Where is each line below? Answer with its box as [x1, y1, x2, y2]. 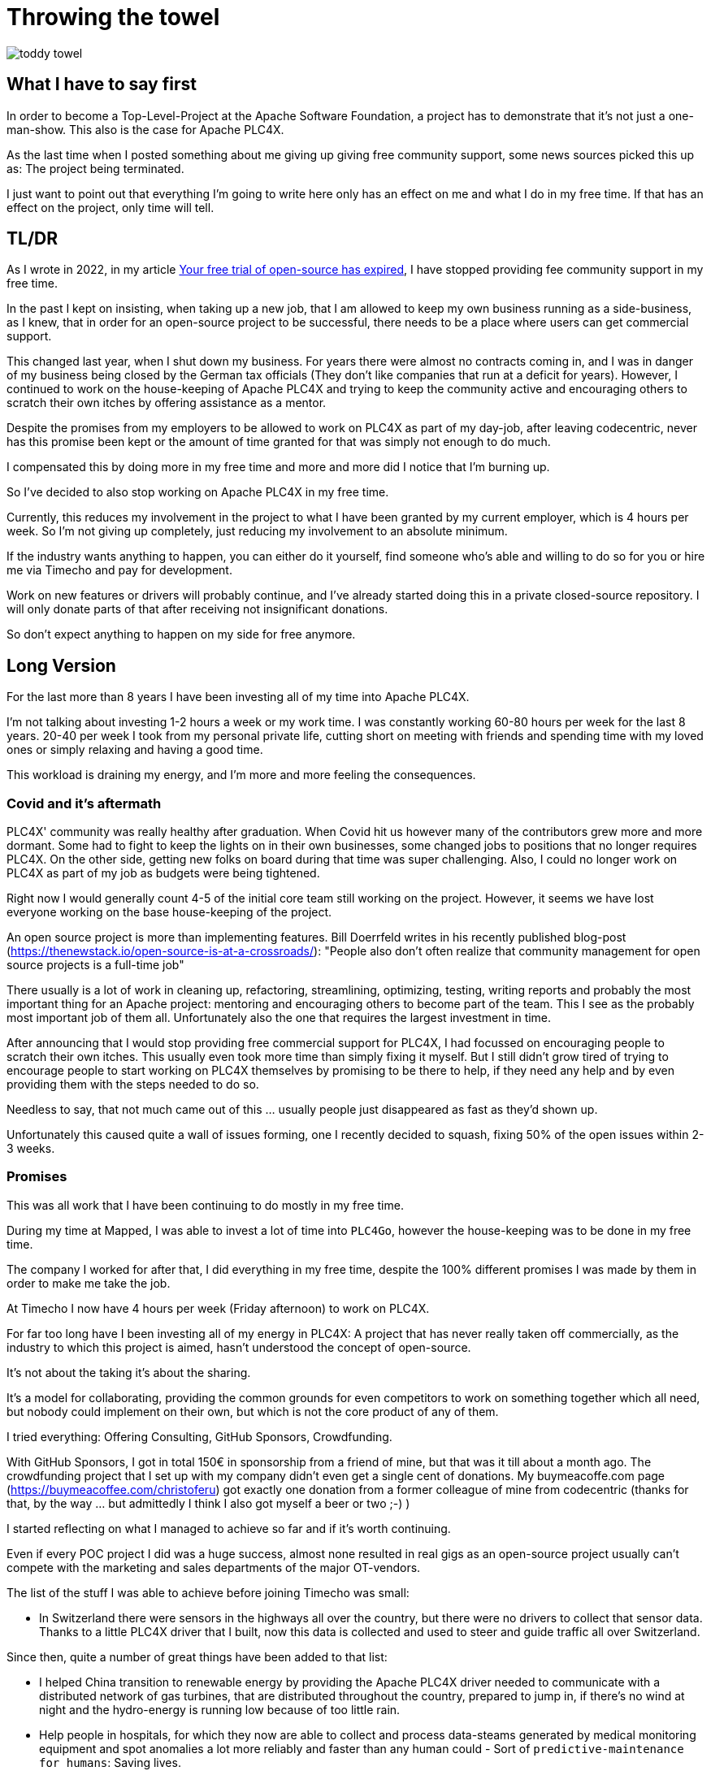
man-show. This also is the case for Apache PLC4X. [7, 122, 284, 136]
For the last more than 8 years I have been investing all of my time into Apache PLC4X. [7, 690, 470, 704]
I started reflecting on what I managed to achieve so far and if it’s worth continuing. [7, 1521, 451, 1535]
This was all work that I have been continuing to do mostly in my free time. [7, 1197, 404, 1212]
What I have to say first [7, 74, 197, 95]
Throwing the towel [7, 3, 220, 31]
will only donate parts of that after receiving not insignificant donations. [7, 602, 388, 617]
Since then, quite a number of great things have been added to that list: [7, 1649, 388, 1664]
